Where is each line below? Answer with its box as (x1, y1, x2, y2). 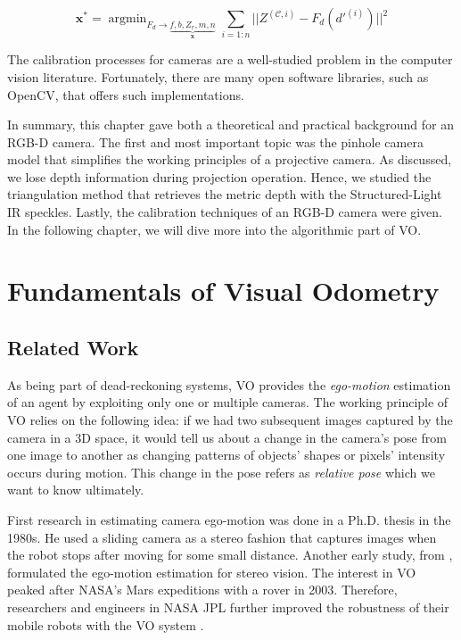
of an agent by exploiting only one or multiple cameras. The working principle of (7, 393, 449, 411)
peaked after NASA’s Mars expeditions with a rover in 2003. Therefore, (7, 580, 398, 599)
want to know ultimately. (7, 480, 144, 499)
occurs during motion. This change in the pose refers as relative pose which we (7, 462, 435, 481)
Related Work (7, 334, 139, 362)
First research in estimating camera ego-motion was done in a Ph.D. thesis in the (7, 511, 451, 528)
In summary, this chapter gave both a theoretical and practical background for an (7, 115, 454, 134)
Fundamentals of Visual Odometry (7, 272, 440, 309)
